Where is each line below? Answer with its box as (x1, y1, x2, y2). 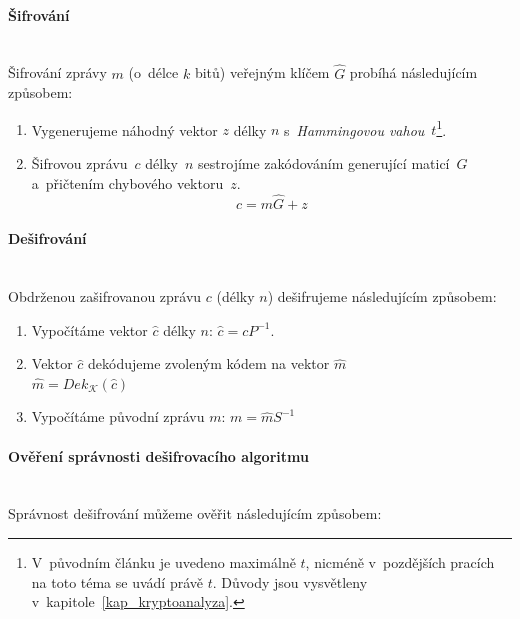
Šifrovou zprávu (31, 153, 128, 174)
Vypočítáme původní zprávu (31, 406, 205, 427)
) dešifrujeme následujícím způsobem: (267, 286, 497, 307)
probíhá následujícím (349, 62, 478, 83)
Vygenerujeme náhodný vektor (31, 119, 218, 140)
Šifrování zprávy (8, 62, 107, 83)
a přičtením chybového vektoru (31, 172, 224, 193)
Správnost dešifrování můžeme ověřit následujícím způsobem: (8, 503, 382, 524)
